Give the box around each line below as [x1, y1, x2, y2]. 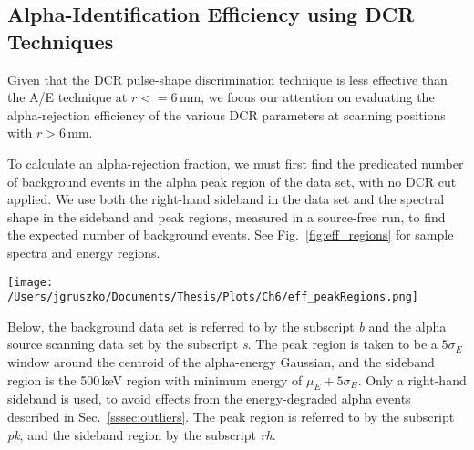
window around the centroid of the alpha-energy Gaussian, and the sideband [7, 353, 435, 372]
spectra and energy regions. [7, 242, 160, 261]
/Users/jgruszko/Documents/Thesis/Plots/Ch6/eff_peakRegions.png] [7, 291, 419, 304]
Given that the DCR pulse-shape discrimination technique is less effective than [7, 69, 448, 88]
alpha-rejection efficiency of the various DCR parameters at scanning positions [7, 105, 446, 124]
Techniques [7, 26, 114, 55]
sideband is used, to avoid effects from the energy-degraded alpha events [7, 389, 411, 408]
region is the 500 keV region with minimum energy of [7, 370, 303, 389]
